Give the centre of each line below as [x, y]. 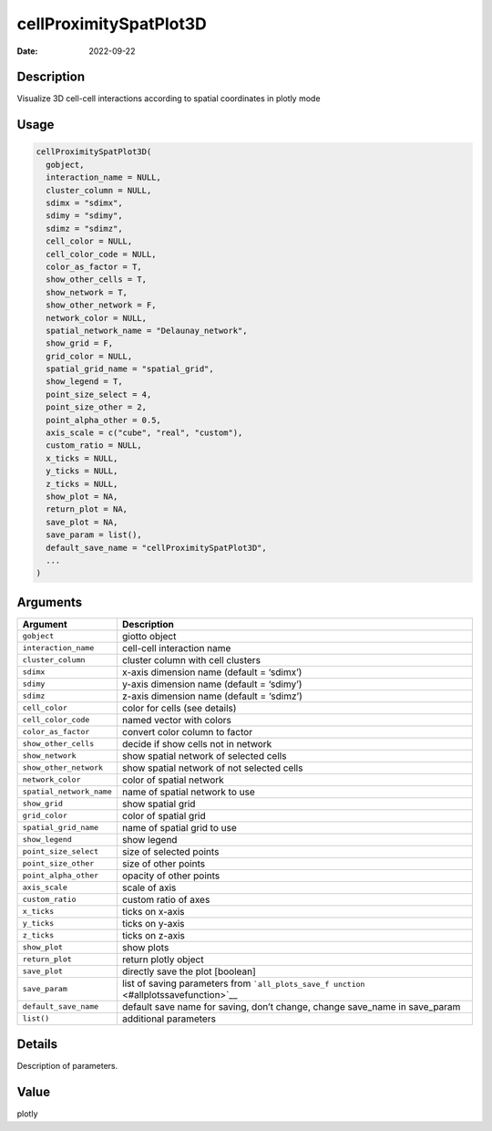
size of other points [163, 864]
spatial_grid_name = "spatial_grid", [130, 369]
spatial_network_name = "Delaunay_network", [147, 330]
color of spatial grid [164, 815]
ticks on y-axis [154, 923]
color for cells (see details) [179, 708]
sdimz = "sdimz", [84, 228]
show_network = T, [87, 292]
